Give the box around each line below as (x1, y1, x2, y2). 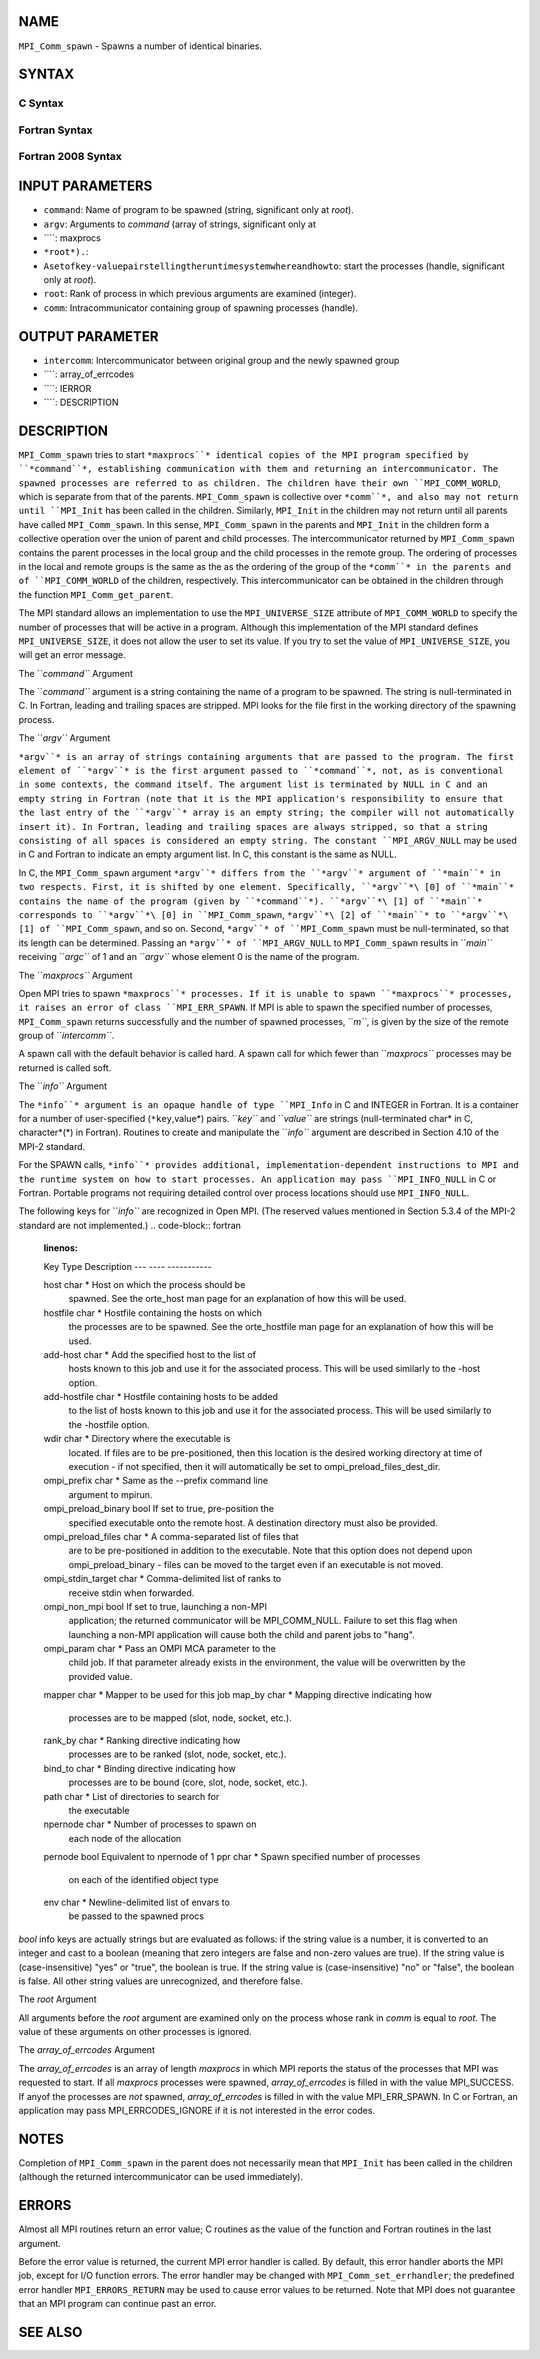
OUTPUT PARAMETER (18, 328, 159, 345)
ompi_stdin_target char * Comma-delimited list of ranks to (43, 1573, 282, 1585)
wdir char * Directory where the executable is (43, 1433, 231, 1445)
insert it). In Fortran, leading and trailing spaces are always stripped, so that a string (18, 821, 489, 832)
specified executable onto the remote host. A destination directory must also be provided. (68, 1516, 439, 1529)
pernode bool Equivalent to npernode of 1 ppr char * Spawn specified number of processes (43, 1851, 421, 1863)
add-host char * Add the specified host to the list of (43, 1348, 257, 1360)
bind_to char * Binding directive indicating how (43, 1762, 236, 1774)
